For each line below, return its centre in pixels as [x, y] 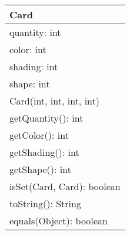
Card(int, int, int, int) [54, 101]
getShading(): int [44, 152]
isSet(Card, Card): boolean [65, 186]
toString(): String [45, 203]
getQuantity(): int [46, 118]
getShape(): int [40, 169]
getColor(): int [39, 135]
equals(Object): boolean [59, 221]
